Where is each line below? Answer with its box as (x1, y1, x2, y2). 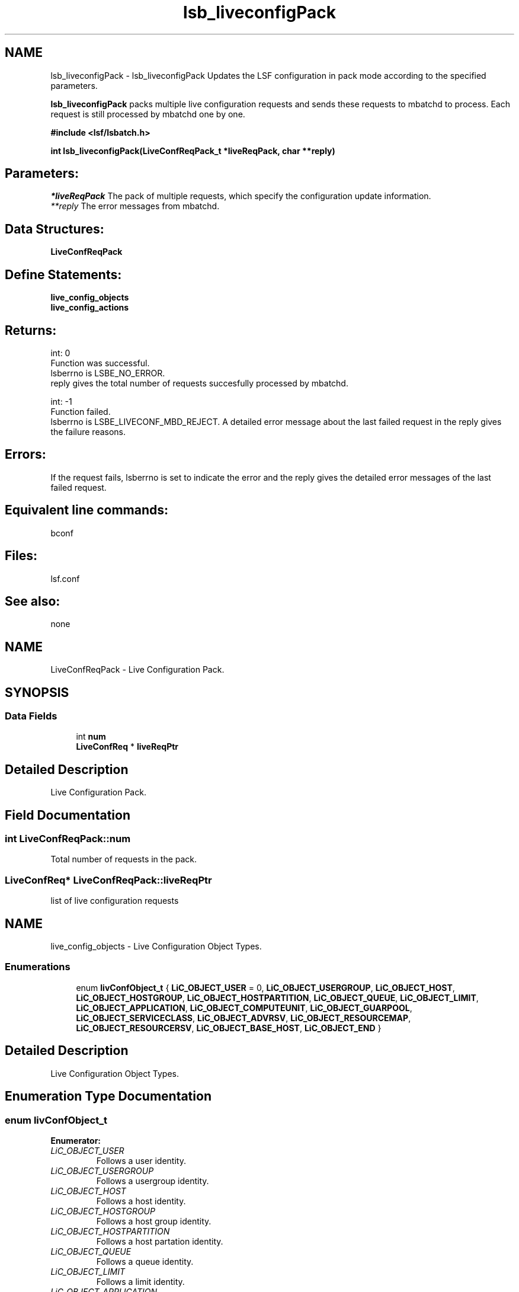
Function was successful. (50, 357, 150, 368)
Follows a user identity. (96, 1155, 186, 1166)
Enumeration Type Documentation (5, 1089, 212, 1104)
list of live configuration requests (50, 896, 179, 906)
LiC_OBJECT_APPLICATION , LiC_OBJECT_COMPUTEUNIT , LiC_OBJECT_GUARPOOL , (76, 1002, 412, 1013)
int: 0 (50, 347, 71, 358)
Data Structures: (5, 221, 104, 236)
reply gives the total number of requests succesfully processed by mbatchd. (50, 378, 348, 388)
